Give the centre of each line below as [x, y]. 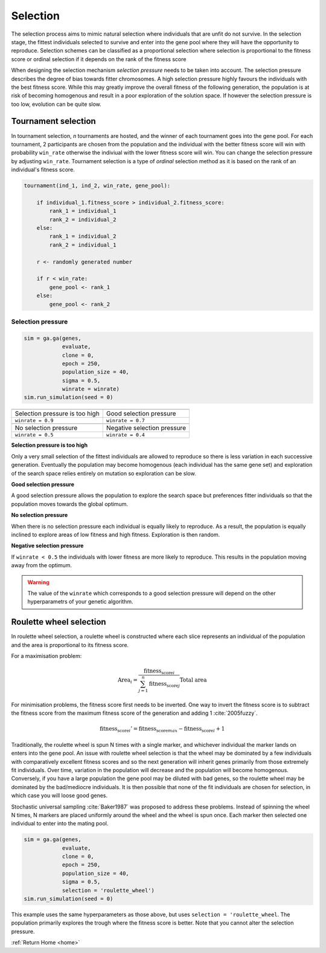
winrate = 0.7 [125, 421]
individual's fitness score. [43, 170]
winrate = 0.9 [34, 421]
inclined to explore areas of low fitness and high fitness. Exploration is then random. [116, 535]
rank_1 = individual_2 [83, 236]
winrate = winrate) [91, 389]
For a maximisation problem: [46, 656]
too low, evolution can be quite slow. [56, 104]
